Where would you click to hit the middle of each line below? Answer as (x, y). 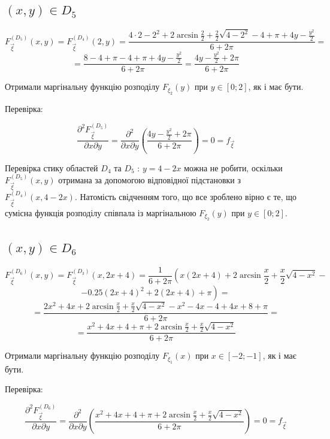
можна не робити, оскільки (233, 167)
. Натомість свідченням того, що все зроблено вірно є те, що (186, 197)
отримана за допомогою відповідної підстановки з (150, 180)
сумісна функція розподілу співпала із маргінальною (101, 213)
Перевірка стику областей (52, 167)
